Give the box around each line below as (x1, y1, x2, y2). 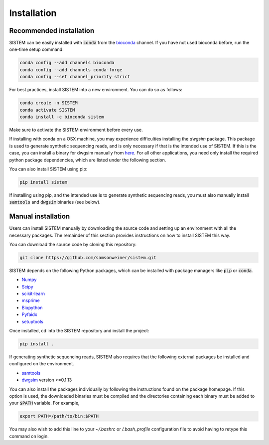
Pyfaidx (21, 311, 37, 317)
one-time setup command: (9, 46, 64, 52)
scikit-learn (21, 291, 45, 297)
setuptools (21, 318, 43, 324)
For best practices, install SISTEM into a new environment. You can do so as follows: (9, 87, 183, 93)
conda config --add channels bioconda (19, 60, 115, 66)
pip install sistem (19, 179, 67, 185)
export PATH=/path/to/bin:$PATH (19, 414, 99, 419)
